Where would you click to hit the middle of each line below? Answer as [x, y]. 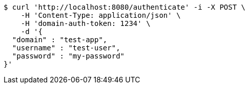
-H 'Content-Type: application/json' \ [101, 15]
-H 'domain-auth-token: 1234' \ [86, 23]
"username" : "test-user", [66, 48]
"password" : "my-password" [68, 56]
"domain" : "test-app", [60, 40]
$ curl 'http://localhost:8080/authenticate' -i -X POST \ [125, 7]
